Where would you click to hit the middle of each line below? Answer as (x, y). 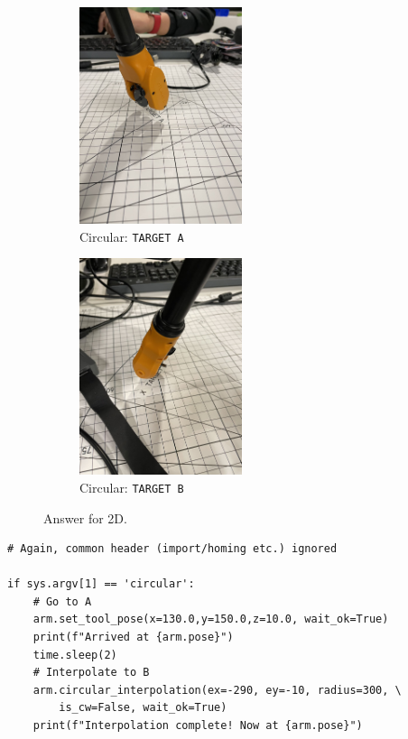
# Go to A (62, 601)
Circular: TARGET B (132, 487)
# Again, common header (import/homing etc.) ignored (172, 549)
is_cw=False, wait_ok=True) (143, 708)
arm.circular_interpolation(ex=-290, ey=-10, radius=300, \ (217, 690)
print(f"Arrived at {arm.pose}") (133, 637)
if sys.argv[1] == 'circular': (101, 584)
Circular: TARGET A (132, 236)
